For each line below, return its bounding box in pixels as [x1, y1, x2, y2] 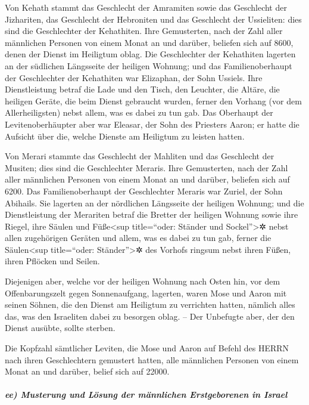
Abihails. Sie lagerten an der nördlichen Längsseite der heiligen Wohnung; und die [5, 196, 304, 209]
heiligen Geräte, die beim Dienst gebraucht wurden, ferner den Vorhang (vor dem [5, 94, 302, 107]
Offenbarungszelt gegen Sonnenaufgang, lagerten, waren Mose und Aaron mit [5, 286, 287, 299]
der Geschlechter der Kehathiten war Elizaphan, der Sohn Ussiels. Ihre [5, 71, 263, 84]
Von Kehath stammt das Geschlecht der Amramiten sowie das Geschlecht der [5, 1, 287, 13]
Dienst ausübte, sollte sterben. [5, 321, 116, 334]
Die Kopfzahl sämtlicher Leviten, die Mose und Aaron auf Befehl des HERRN [5, 342, 289, 354]
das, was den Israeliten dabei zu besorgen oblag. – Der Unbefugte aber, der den [5, 310, 295, 322]
